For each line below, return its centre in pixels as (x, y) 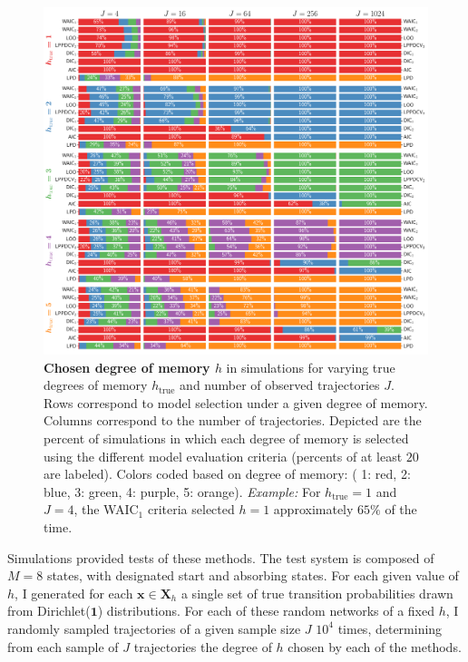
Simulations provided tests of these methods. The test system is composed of (221, 557)
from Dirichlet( (49, 611)
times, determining (390, 628)
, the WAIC (106, 509)
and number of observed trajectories (280, 385)
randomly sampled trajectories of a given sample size (154, 628)
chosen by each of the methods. (375, 646)
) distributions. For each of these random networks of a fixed (266, 611)
